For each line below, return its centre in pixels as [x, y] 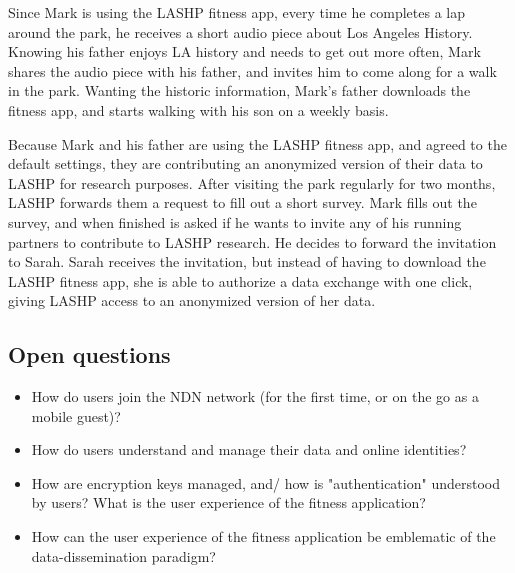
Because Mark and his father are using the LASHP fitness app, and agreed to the [257, 143]
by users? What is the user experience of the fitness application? [228, 502]
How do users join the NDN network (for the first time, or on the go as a [255, 396]
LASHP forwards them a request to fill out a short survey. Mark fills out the [242, 202]
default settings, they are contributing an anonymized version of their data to [245, 163]
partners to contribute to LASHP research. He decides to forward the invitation [252, 241]
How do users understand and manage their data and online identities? [249, 449]
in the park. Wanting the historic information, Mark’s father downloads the [239, 90]
